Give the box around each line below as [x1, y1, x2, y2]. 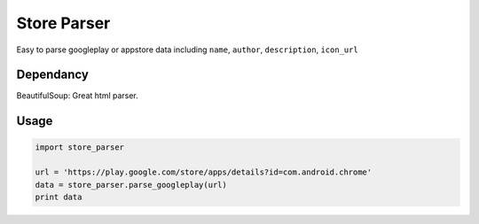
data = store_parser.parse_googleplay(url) [35, 180, 228, 189]
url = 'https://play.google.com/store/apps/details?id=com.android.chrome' [35, 167, 373, 177]
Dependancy [16, 67, 89, 82]
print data [35, 192, 82, 203]
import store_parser [35, 143, 124, 152]
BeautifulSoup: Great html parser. [16, 90, 139, 101]
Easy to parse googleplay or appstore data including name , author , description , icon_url [16, 44, 358, 55]
